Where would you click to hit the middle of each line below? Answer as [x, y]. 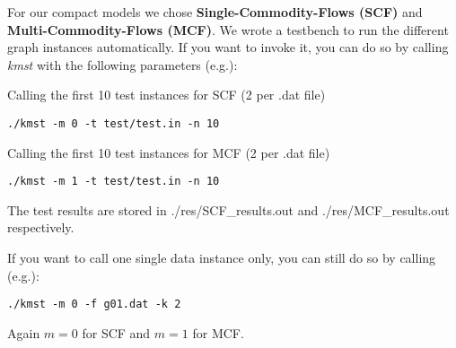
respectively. [41, 227]
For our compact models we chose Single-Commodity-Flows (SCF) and [215, 12]
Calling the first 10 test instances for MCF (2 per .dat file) [169, 152]
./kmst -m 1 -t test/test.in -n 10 [114, 182]
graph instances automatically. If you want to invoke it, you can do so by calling [228, 47]
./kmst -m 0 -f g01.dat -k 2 [94, 304]
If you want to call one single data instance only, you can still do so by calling [222, 258]
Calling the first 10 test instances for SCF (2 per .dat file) [167, 95]
